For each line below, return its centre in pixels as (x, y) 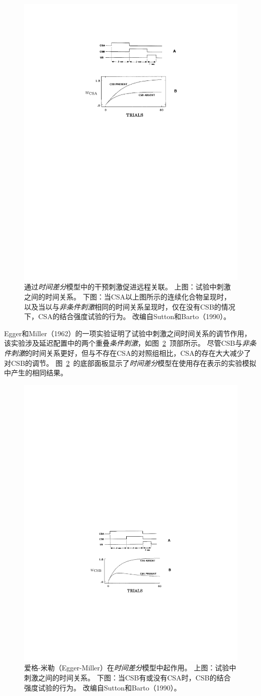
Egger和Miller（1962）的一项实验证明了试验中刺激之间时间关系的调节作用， (128, 333)
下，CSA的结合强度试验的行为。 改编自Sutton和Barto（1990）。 (127, 316)
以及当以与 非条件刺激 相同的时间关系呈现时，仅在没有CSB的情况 (130, 306)
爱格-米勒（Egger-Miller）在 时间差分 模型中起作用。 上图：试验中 (130, 668)
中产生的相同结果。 (36, 373)
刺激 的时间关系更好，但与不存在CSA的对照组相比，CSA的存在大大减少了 (131, 353)
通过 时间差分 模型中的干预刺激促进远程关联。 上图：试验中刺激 (127, 287)
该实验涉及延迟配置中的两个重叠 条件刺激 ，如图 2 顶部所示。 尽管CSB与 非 (127, 343)
